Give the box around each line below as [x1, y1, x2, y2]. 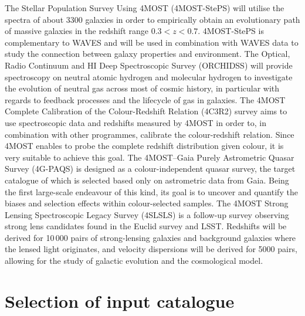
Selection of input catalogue [5, 288, 235, 312]
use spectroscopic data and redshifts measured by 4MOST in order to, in [5, 116, 266, 128]
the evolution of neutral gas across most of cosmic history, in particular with [5, 82, 280, 94]
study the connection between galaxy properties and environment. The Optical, [5, 47, 290, 60]
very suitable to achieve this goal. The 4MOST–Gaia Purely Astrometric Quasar [5, 151, 294, 163]
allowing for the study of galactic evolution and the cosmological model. [5, 254, 263, 267]
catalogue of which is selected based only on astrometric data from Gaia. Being [5, 174, 289, 186]
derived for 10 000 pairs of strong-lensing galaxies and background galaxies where [5, 231, 296, 243]
